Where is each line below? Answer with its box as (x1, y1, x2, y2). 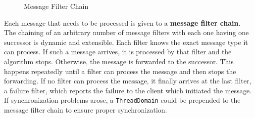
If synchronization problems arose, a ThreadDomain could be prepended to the (4, 95, 241, 105)
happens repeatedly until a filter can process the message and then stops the (4, 66, 236, 76)
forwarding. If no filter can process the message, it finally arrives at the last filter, (4, 76, 252, 86)
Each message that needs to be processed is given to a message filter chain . (4, 17, 241, 28)
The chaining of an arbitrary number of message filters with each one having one (4, 27, 249, 38)
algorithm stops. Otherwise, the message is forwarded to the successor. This (4, 56, 234, 66)
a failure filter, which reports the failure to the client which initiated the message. (4, 85, 252, 95)
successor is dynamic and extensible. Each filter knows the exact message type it (4, 37, 248, 47)
